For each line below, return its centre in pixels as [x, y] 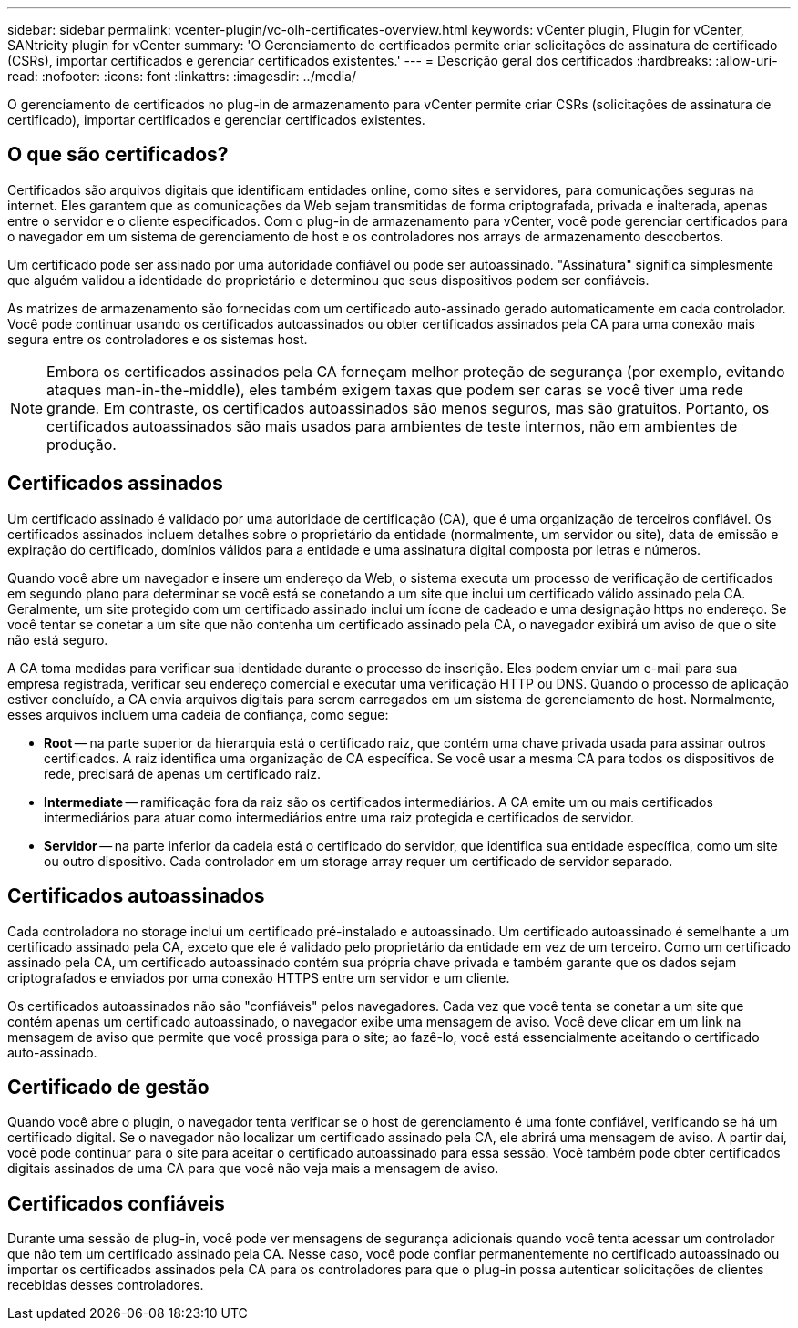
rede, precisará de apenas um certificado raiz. [182, 773]
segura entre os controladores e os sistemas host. [158, 339]
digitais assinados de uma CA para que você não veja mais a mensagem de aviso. [253, 1169]
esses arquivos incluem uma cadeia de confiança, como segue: [198, 714]
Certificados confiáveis [116, 1203]
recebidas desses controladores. [106, 1285]
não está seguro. [58, 639]
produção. [82, 444]
